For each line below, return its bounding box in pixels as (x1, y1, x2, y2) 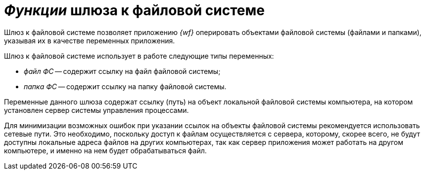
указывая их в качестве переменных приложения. (4, 36, 175, 45)
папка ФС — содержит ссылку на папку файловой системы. (24, 82, 227, 91)
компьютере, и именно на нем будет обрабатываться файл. (4, 146, 207, 155)
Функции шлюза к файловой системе (4, 2, 265, 19)
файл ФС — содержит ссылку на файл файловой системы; (24, 67, 221, 75)
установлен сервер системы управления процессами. (4, 105, 189, 114)
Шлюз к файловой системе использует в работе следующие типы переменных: (4, 51, 274, 60)
